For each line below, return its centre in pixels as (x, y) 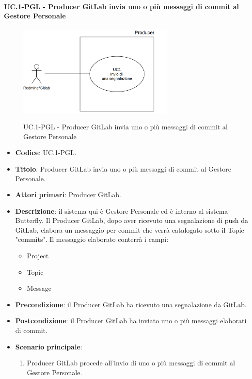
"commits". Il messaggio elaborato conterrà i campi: (92, 239)
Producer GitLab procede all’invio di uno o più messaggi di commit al (131, 363)
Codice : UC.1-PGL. (46, 152)
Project (38, 256)
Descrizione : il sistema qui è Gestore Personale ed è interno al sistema (122, 211)
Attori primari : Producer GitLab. (68, 195)
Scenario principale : (49, 346)
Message (39, 288)
